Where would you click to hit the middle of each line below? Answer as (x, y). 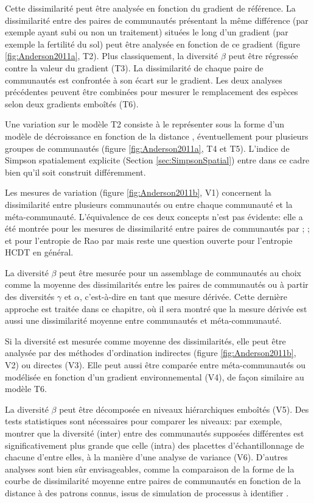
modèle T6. (26, 389)
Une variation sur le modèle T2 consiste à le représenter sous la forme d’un (145, 124)
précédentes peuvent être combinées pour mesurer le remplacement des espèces (152, 92)
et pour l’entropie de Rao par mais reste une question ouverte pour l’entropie (149, 240)
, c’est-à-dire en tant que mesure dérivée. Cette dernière (184, 297)
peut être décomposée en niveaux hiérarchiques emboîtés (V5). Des (184, 409)
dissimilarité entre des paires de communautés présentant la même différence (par (157, 20)
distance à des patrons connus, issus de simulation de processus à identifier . (147, 492)
